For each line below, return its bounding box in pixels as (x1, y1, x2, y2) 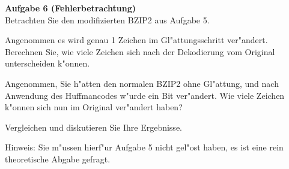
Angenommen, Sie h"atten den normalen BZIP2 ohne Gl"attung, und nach (5, 77, 279, 89)
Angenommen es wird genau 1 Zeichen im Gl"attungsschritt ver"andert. (5, 34, 268, 46)
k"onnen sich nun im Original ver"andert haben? (5, 101, 183, 113)
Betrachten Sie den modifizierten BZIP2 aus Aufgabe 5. (5, 13, 210, 26)
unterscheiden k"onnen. (5, 57, 90, 70)
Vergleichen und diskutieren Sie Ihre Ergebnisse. (5, 120, 182, 133)
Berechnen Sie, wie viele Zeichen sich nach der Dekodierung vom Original (5, 45, 275, 58)
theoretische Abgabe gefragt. (5, 152, 111, 165)
